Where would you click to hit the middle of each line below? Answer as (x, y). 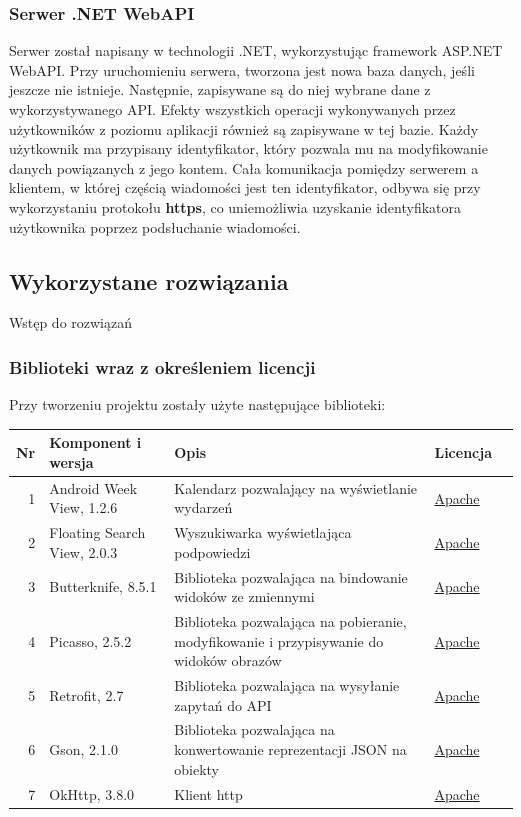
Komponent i (95, 442)
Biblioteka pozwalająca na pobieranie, (290, 621)
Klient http (208, 793)
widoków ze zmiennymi (244, 596)
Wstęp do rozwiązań (71, 322)
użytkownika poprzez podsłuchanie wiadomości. (155, 226)
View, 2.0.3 (83, 551)
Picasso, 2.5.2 (90, 640)
